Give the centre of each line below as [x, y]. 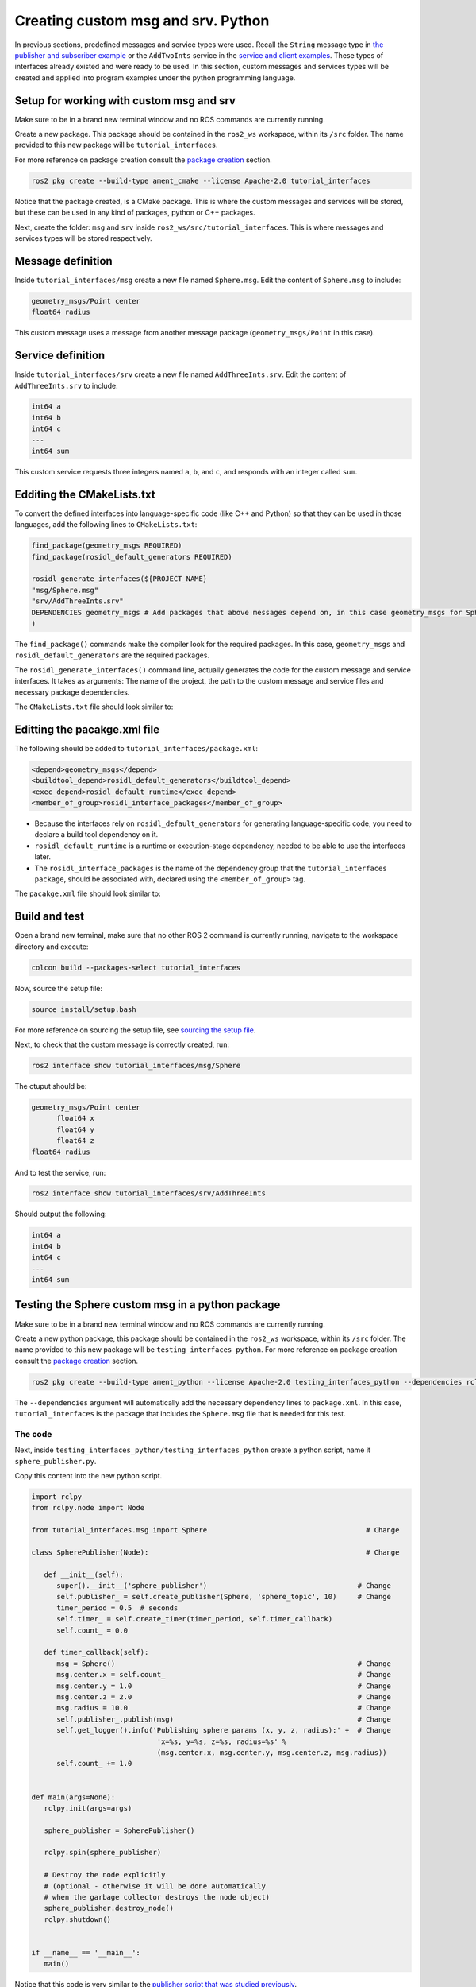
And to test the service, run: [60, 1172]
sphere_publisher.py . [56, 1461]
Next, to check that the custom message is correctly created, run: [122, 1044]
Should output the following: [61, 1214]
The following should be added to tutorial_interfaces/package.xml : [136, 748]
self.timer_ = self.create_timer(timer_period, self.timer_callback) [195, 1619]
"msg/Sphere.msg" [65, 590]
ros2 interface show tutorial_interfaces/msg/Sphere [136, 1065]
